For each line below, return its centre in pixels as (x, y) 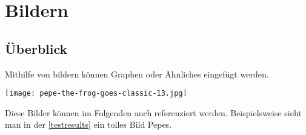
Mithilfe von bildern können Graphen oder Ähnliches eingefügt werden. (137, 74)
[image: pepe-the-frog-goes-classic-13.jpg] (96, 94)
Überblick (36, 48)
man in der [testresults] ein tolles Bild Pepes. (88, 124)
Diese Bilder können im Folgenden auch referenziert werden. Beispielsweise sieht (153, 112)
